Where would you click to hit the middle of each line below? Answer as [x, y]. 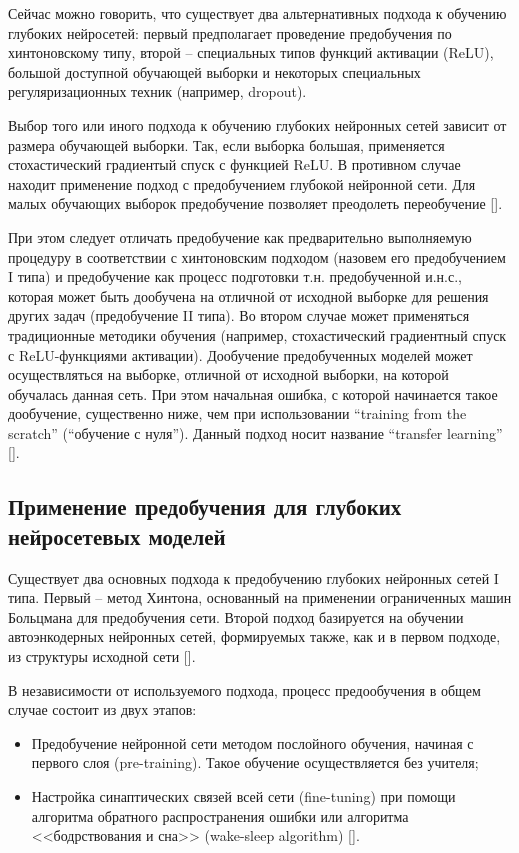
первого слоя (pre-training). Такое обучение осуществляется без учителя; [255, 762]
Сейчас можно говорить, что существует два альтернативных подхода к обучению [257, 13]
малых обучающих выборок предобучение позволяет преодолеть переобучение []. [255, 203]
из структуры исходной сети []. [102, 656]
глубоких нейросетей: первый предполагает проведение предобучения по [230, 32]
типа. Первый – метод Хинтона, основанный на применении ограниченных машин [260, 597]
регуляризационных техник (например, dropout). [157, 91]
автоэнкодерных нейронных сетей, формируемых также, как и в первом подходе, [254, 636]
